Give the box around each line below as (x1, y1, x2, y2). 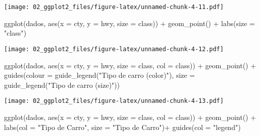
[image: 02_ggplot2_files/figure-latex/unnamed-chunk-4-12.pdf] (4, 45, 224, 53)
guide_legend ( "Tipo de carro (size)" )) (4, 79, 120, 90)
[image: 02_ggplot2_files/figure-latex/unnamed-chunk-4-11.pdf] (4, 4, 224, 11)
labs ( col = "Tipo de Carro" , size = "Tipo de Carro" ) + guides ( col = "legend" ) (4, 121, 241, 132)
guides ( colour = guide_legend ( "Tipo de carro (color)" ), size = (4, 70, 195, 80)
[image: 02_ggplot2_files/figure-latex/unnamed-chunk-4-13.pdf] (4, 97, 224, 105)
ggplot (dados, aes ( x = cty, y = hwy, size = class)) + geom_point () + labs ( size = (4, 18, 255, 28)
